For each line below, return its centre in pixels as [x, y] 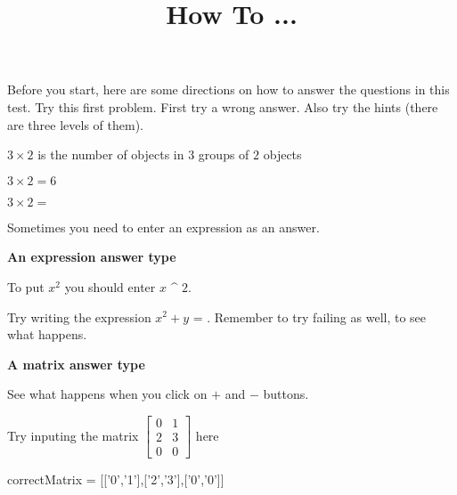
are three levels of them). [75, 124]
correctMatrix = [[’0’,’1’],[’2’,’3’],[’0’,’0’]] [116, 479]
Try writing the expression [79, 316]
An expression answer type [92, 257]
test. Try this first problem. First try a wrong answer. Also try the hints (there [223, 106]
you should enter [110, 286]
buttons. [286, 394]
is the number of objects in [111, 154]
